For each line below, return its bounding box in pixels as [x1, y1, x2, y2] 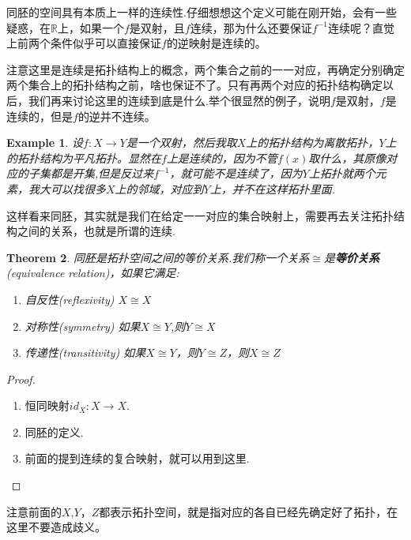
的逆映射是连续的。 [166, 35, 266, 51]
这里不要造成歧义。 [6, 519, 106, 535]
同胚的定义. [25, 423, 84, 440]
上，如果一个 [57, 19, 124, 36]
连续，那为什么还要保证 [190, 19, 312, 36]
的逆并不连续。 [77, 107, 156, 124]
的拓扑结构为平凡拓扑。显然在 [6, 149, 161, 166]
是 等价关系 [323, 249, 379, 265]
